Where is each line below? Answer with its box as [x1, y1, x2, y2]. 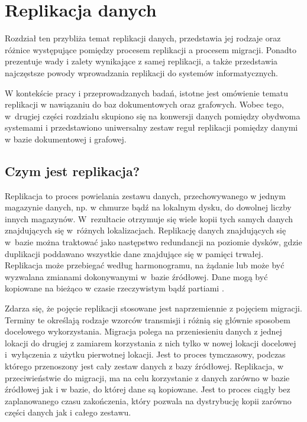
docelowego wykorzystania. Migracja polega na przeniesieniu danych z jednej [5, 325, 282, 337]
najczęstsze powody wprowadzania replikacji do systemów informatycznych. [5, 66, 279, 79]
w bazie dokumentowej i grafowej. [5, 132, 127, 145]
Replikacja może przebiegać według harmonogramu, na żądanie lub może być [5, 259, 285, 271]
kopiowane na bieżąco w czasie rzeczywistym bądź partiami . [5, 282, 224, 294]
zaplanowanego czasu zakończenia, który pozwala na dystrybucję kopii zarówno [5, 394, 292, 407]
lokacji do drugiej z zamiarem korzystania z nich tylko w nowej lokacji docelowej [5, 336, 296, 349]
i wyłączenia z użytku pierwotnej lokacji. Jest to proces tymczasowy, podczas [5, 348, 286, 361]
